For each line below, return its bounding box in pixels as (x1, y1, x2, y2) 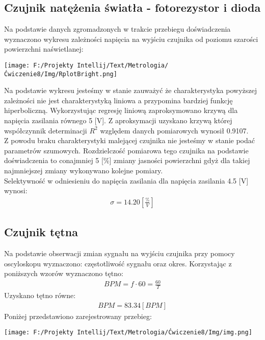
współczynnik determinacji (4, 125, 87, 135)
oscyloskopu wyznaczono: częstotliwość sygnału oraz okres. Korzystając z (4, 258, 232, 268)
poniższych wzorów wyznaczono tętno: (4, 268, 123, 279)
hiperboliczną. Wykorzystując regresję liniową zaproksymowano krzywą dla (4, 105, 238, 116)
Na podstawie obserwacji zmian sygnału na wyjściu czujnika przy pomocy (4, 248, 235, 259)
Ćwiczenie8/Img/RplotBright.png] (4, 70, 117, 78)
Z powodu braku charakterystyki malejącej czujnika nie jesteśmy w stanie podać (4, 135, 255, 146)
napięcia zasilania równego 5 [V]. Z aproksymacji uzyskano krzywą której (4, 115, 232, 126)
